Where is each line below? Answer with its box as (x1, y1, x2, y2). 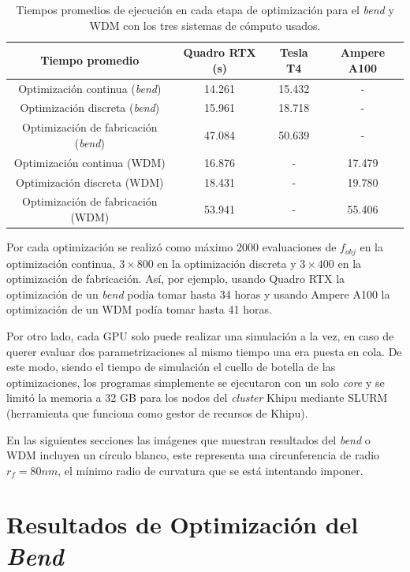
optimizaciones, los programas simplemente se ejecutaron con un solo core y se (6, 373, 385, 390)
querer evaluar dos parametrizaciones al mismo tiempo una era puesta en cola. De (6, 343, 402, 359)
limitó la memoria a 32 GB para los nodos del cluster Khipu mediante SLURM (6, 389, 388, 406)
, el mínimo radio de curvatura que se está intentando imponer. (58, 462, 363, 478)
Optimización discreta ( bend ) (20, 99, 160, 116)
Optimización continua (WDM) (13, 154, 166, 170)
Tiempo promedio (40, 51, 140, 68)
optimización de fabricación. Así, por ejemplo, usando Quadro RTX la (6, 270, 345, 287)
